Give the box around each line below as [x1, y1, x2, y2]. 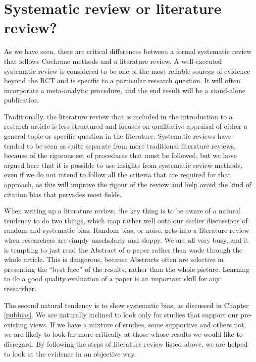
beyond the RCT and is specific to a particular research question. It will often [4, 75, 241, 86]
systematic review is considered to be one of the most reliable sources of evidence [4, 65, 250, 76]
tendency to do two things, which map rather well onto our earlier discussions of [4, 215, 248, 225]
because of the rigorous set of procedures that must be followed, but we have [4, 150, 237, 160]
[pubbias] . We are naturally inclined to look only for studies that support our [4, 310, 238, 320]
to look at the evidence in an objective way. [4, 348, 136, 359]
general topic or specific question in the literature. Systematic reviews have [4, 131, 231, 141]
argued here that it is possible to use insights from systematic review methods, [4, 159, 243, 170]
